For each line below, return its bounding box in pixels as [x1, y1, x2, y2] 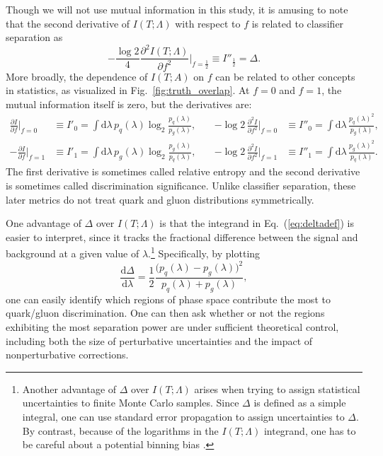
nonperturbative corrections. [6, 347, 129, 362]
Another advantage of [22, 381, 117, 396]
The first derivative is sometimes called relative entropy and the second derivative [6, 164, 360, 179]
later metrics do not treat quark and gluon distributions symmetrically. [6, 192, 314, 206]
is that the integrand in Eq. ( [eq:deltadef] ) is [159, 216, 354, 230]
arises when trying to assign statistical [194, 381, 360, 396]
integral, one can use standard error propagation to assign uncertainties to [22, 409, 345, 423]
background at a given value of [6, 246, 139, 261]
